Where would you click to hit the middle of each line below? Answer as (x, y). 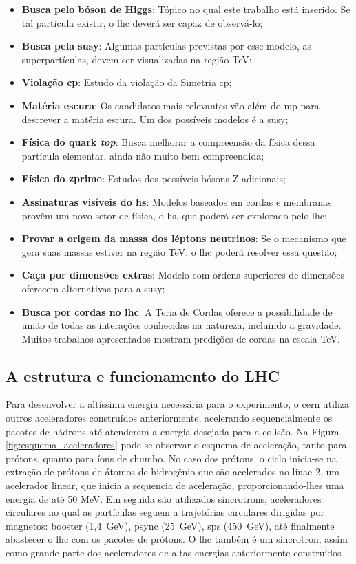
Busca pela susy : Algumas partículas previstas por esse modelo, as (167, 46)
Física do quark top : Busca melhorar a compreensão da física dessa (168, 142)
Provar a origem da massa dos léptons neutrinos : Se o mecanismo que (184, 238)
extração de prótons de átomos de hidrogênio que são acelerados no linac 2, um (173, 471)
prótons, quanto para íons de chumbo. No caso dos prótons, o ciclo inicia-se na (171, 458)
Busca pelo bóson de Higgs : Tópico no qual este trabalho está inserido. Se (186, 9)
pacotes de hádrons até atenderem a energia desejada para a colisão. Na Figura (172, 431)
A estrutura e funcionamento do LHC (143, 375)
